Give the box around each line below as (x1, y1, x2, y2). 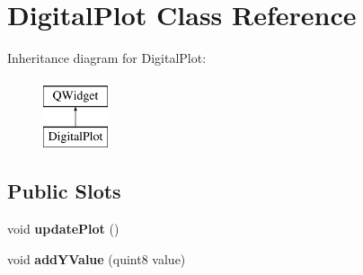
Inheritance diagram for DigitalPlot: (7, 49, 207, 67)
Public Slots (7, 177, 121, 205)
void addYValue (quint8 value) (7, 249, 186, 268)
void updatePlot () (7, 219, 120, 238)
